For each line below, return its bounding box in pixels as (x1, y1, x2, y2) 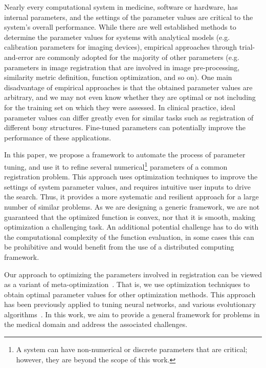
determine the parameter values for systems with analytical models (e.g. (4, 31, 230, 42)
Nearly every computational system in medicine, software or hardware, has (4, 2, 238, 12)
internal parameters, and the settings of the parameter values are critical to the (4, 11, 253, 22)
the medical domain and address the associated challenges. (4, 319, 188, 330)
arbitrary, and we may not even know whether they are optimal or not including (4, 92, 256, 103)
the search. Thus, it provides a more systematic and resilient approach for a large (4, 191, 259, 202)
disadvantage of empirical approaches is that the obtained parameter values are (4, 81, 253, 92)
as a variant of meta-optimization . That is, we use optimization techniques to (4, 279, 250, 290)
